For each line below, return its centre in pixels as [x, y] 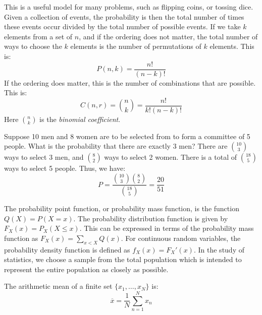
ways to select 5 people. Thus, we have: [65, 168]
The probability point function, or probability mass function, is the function [122, 208]
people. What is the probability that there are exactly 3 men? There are [116, 146]
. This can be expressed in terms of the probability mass [167, 228]
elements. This [232, 46]
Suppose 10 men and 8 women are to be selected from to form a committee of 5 [127, 136]
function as [21, 238]
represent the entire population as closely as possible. [86, 269]
